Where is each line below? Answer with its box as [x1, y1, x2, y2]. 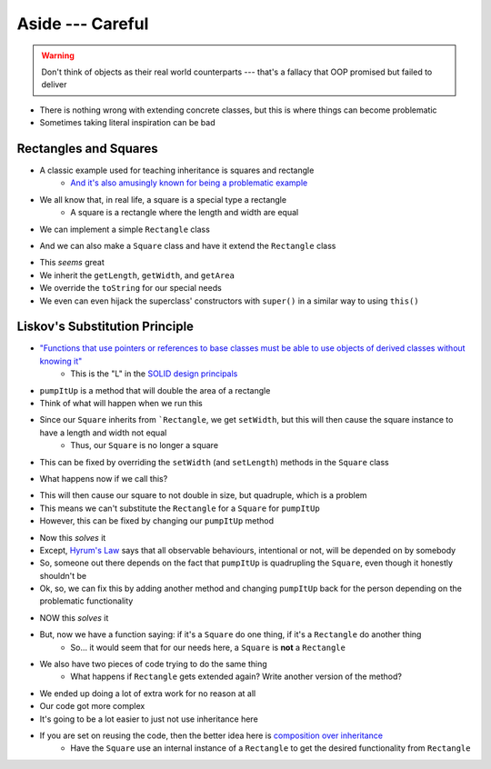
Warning [41, 50, 75, 61]
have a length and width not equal [39, 427, 167, 438]
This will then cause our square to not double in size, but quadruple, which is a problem [39, 490, 367, 501]
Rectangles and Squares [16, 141, 158, 156]
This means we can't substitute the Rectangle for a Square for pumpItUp [39, 503, 320, 514]
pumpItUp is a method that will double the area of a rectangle [39, 384, 271, 395]
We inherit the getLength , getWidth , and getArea [39, 269, 235, 281]
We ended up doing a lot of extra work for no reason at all [39, 687, 256, 699]
